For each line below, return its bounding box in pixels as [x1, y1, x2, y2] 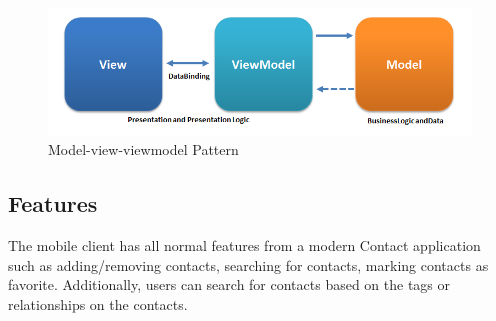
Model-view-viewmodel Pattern [48, 139, 239, 160]
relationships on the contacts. [8, 293, 188, 314]
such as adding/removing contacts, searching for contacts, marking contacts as [8, 254, 489, 275]
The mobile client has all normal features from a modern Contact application [8, 234, 481, 255]
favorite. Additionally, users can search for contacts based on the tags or [8, 274, 451, 295]
